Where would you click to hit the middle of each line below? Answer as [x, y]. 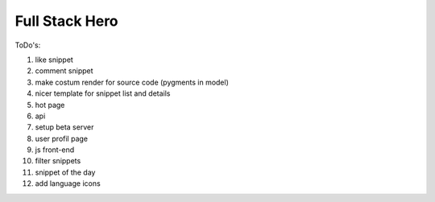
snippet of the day [65, 172]
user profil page [62, 138]
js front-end [55, 150]
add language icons [68, 183]
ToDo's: [28, 45]
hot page [50, 105]
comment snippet [64, 71]
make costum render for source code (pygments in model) [132, 82]
